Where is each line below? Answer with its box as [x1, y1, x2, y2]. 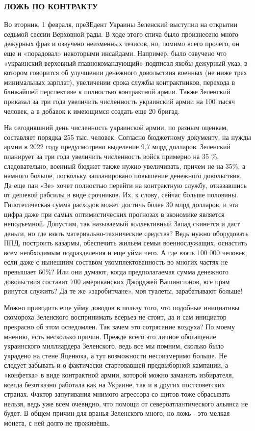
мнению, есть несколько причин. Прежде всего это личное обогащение [4, 331, 216, 341]
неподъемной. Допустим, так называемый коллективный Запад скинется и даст [4, 218, 240, 229]
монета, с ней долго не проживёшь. [4, 417, 110, 428]
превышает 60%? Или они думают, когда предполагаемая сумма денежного [4, 267, 229, 277]
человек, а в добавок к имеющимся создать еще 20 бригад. [4, 106, 180, 116]
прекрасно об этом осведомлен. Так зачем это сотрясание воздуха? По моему [4, 322, 235, 332]
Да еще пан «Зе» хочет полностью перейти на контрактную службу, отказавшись [4, 180, 247, 190]
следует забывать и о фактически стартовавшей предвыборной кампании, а [4, 360, 228, 370]
